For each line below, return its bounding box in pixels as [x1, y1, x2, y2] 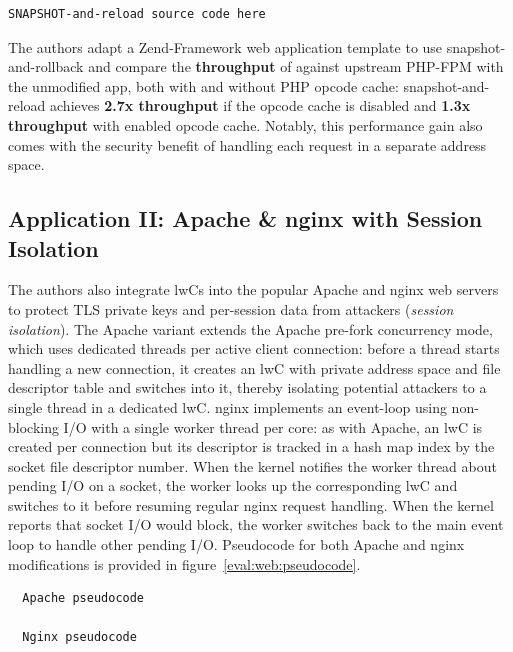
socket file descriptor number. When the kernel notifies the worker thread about [8, 455, 497, 476]
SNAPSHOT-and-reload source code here [8, 7, 266, 21]
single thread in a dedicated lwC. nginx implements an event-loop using [8, 396, 447, 417]
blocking [8, 416, 59, 437]
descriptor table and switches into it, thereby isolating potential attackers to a [8, 377, 487, 398]
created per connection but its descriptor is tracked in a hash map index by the [8, 436, 495, 457]
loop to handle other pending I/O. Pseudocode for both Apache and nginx [8, 534, 465, 555]
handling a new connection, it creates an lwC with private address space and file [8, 357, 501, 378]
